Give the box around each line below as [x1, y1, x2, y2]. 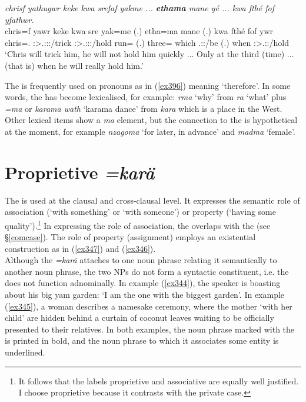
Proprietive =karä [5, 160, 155, 184]
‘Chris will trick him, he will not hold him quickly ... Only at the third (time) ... [5, 48, 294, 60]
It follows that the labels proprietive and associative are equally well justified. [18, 374, 299, 387]
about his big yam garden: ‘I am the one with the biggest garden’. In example [5, 288, 285, 301]
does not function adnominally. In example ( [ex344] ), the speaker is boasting [5, 277, 281, 289]
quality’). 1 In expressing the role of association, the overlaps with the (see [5, 217, 271, 231]
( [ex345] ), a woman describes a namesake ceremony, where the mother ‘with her [5, 300, 292, 312]
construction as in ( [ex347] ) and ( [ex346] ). [5, 242, 156, 254]
